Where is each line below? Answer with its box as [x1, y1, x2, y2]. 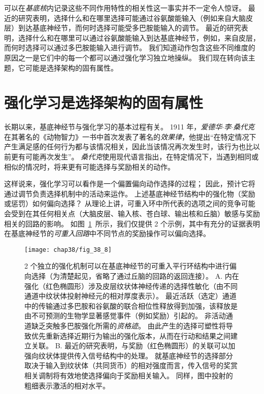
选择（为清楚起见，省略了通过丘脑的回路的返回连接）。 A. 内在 [31, 271, 239, 281]
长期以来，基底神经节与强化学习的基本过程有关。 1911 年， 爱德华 [4, 121, 222, 132]
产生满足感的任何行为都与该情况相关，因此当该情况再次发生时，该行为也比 [4, 141, 253, 152]
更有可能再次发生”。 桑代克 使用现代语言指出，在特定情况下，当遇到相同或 [11, 151, 259, 162]
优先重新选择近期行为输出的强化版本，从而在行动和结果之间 [31, 330, 230, 341]
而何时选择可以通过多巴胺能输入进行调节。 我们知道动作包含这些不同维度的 [4, 42, 255, 53]
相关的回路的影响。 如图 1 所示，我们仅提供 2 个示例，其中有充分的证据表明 [4, 218, 260, 228]
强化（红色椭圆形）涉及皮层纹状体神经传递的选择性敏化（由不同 [24, 280, 238, 291]
